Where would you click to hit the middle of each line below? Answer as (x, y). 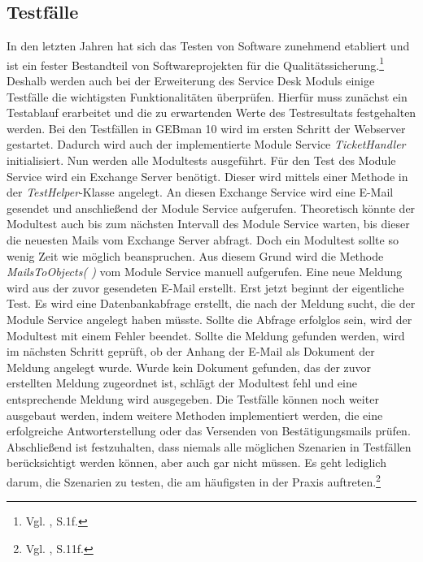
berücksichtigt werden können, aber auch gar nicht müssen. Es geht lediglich (196, 463)
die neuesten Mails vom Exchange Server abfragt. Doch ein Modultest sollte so (203, 239)
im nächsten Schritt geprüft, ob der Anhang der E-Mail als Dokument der (191, 351)
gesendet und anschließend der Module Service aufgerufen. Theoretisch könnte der (211, 208)
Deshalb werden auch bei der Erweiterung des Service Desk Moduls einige (191, 81)
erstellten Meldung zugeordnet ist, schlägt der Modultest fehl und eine (182, 383)
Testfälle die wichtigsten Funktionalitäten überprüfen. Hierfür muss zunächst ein (207, 96)
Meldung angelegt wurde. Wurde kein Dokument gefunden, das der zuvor (189, 367)
